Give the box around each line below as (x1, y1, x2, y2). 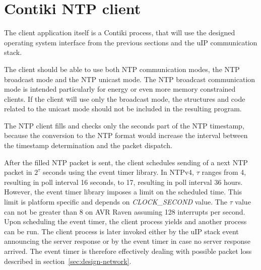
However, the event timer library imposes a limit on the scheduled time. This (4, 186, 242, 197)
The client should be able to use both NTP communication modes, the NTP (4, 63, 240, 74)
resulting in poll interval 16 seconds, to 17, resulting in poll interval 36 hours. (4, 176, 243, 187)
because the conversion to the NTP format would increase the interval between (4, 130, 248, 141)
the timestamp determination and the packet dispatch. (4, 140, 172, 151)
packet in (4, 167, 32, 177)
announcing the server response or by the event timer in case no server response (4, 236, 250, 246)
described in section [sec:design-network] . (4, 255, 132, 266)
